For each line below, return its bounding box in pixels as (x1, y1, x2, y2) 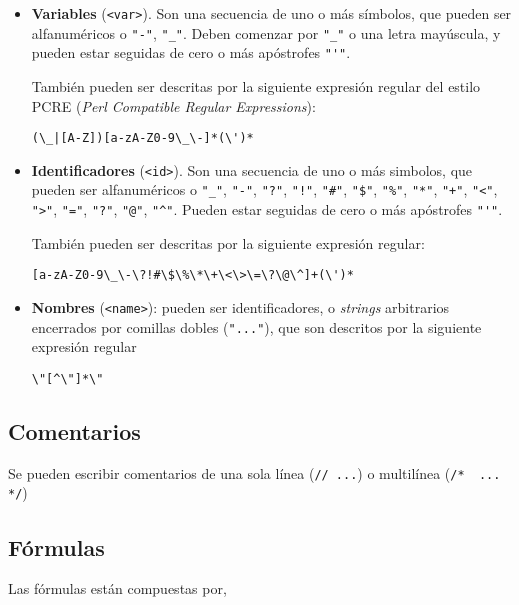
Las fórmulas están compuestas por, (8, 578, 227, 599)
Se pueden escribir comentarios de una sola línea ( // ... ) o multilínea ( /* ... (8, 462, 501, 483)
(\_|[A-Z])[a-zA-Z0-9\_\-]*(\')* (31, 131, 254, 146)
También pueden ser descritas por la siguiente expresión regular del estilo (31, 75, 481, 96)
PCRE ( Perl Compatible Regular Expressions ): (31, 95, 316, 116)
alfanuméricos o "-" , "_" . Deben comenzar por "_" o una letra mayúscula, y (31, 22, 501, 43)
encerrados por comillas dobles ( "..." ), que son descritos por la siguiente (31, 316, 482, 337)
